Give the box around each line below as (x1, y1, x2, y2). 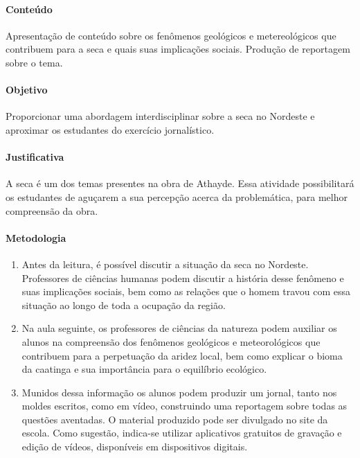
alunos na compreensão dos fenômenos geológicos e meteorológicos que (21, 334, 321, 349)
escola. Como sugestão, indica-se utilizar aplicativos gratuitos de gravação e (21, 425, 342, 440)
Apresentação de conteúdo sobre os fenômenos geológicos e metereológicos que (6, 28, 336, 42)
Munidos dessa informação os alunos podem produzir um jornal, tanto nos (21, 385, 337, 399)
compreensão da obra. (6, 203, 98, 218)
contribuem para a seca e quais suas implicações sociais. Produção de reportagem (6, 42, 350, 56)
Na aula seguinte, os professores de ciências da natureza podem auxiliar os (21, 321, 337, 335)
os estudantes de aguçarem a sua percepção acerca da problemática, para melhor (6, 189, 348, 204)
